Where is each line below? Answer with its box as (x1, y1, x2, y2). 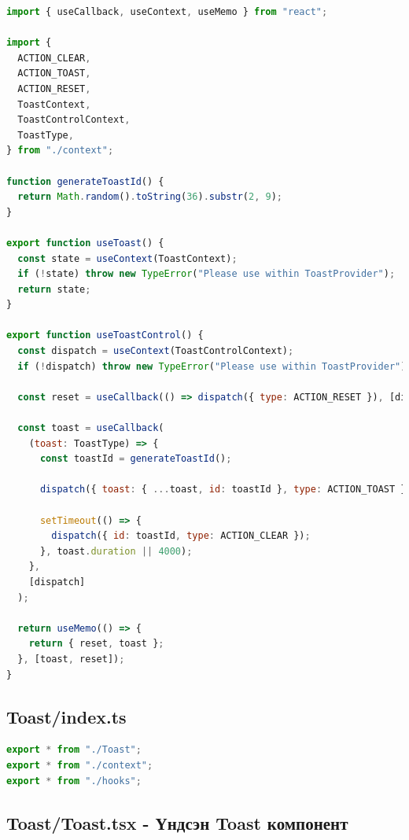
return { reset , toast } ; (28, 638, 164, 650)
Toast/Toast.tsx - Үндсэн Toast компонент (6, 810, 348, 834)
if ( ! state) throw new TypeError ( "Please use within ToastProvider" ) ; (17, 268, 396, 280)
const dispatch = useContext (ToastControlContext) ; (17, 345, 294, 357)
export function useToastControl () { (6, 330, 204, 341)
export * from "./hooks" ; (6, 775, 142, 787)
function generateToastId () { (6, 175, 164, 187)
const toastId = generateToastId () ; (39, 453, 232, 465)
